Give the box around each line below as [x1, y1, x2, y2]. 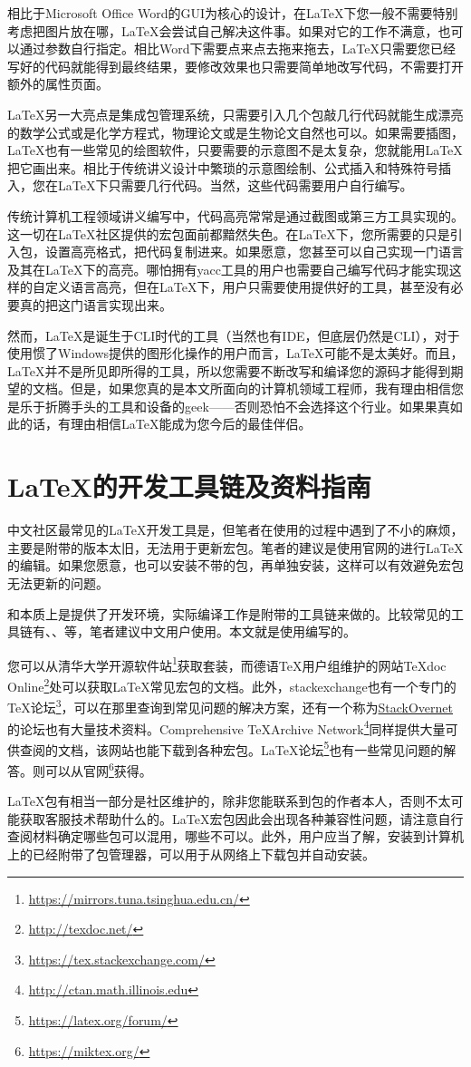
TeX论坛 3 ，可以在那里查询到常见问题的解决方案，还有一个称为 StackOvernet [7, 695, 454, 716]
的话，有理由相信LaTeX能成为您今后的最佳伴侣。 [19, 414, 312, 433]
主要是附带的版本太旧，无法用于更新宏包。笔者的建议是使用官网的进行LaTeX [7, 538, 464, 557]
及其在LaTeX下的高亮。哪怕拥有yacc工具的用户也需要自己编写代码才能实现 [7, 259, 449, 278]
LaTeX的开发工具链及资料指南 [7, 468, 371, 505]
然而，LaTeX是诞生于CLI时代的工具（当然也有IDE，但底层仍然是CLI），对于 [7, 325, 460, 344]
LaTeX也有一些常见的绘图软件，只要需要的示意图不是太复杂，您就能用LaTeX [7, 141, 463, 160]
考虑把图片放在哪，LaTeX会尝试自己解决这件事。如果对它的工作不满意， [7, 21, 438, 40]
